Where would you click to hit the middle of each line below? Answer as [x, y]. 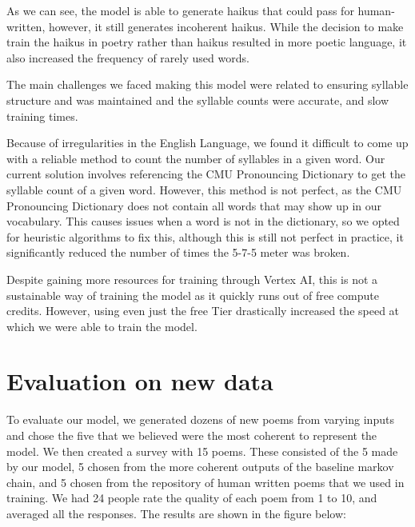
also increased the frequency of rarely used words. [128, 57]
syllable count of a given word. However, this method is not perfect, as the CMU [204, 189]
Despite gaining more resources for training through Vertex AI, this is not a [192, 279]
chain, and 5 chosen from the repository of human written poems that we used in [206, 482]
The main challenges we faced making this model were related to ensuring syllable [207, 84]
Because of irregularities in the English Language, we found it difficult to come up [207, 143]
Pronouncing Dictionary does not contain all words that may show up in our [194, 205]
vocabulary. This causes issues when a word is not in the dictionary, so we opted [203, 221]
